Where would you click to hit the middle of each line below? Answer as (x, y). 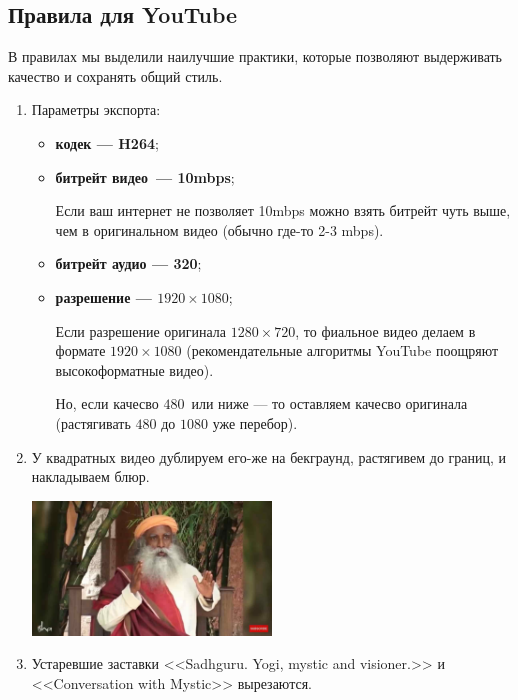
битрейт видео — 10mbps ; (145, 176)
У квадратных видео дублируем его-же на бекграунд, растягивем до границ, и (269, 456)
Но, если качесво (107, 403)
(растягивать (93, 422)
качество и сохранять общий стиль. (115, 75)
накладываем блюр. (90, 476)
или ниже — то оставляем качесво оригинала (329, 403)
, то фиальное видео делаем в (385, 330)
